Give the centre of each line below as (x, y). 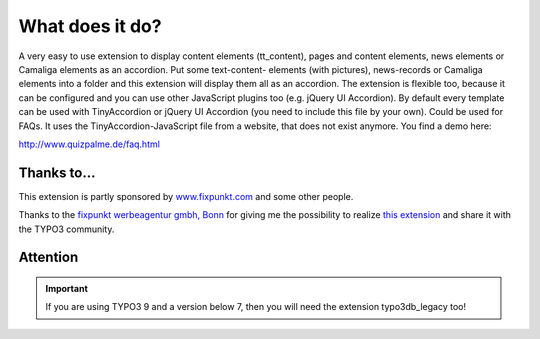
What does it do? (90, 26)
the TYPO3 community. (66, 229)
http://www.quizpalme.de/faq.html (89, 144)
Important (67, 288)
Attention (48, 257)
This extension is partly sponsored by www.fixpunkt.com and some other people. (186, 196)
